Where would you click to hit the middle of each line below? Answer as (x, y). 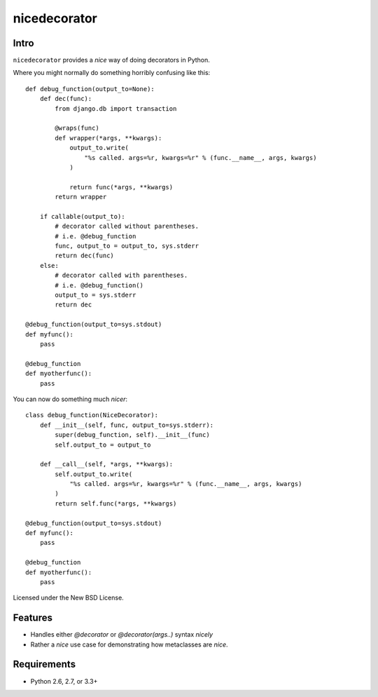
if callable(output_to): (82, 216)
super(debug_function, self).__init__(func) (132, 435)
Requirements (44, 664)
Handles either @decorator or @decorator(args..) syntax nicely (122, 635)
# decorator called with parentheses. (121, 276)
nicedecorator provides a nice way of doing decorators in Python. (111, 60)
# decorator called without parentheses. (127, 226)
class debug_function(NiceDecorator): (92, 415)
